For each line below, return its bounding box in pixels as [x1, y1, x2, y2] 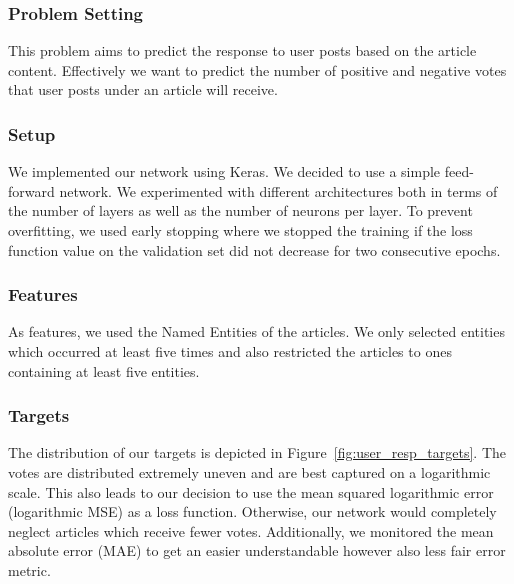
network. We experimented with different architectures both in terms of [59, 180, 498, 201]
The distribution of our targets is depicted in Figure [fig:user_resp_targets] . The [8, 442, 506, 463]
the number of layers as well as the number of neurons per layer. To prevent [8, 200, 473, 221]
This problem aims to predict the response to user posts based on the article [8, 40, 477, 61]
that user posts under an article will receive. [8, 79, 278, 100]
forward [8, 180, 55, 201]
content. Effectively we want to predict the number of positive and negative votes [8, 59, 507, 80]
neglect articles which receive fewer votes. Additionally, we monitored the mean [8, 520, 494, 541]
